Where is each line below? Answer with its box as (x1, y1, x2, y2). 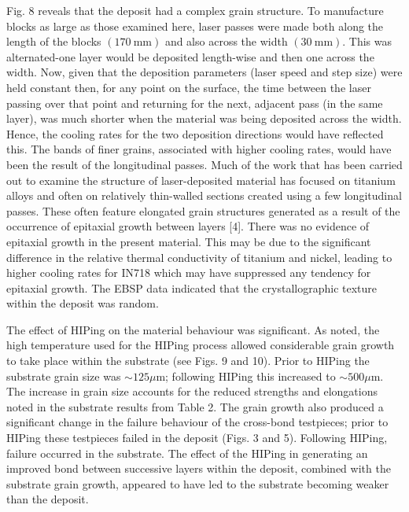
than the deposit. (6, 491, 89, 507)
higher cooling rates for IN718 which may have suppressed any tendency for (6, 264, 371, 281)
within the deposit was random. (6, 295, 159, 311)
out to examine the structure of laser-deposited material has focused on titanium (6, 171, 396, 188)
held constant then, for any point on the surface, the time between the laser (6, 79, 371, 95)
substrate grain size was (6, 367, 121, 384)
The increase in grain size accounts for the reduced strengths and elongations (6, 383, 378, 400)
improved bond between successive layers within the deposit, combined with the (6, 460, 391, 477)
